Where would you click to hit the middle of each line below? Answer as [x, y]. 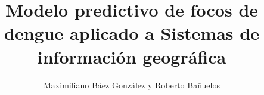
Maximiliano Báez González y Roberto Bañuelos [132, 85]
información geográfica [132, 56]
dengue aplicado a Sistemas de [132, 33]
